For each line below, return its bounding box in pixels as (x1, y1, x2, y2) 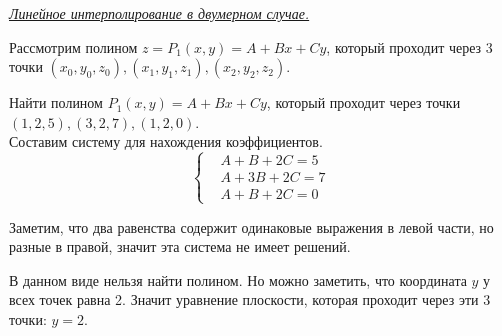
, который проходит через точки (266, 92, 461, 113)
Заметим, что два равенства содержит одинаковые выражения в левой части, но (9, 216, 494, 237)
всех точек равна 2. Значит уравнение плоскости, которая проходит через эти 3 (9, 289, 491, 310)
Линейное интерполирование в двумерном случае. (9, 3, 310, 23)
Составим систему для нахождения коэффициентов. (9, 131, 323, 152)
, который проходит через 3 (326, 36, 493, 57)
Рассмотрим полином (9, 36, 138, 57)
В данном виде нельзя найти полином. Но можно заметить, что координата (9, 269, 467, 290)
